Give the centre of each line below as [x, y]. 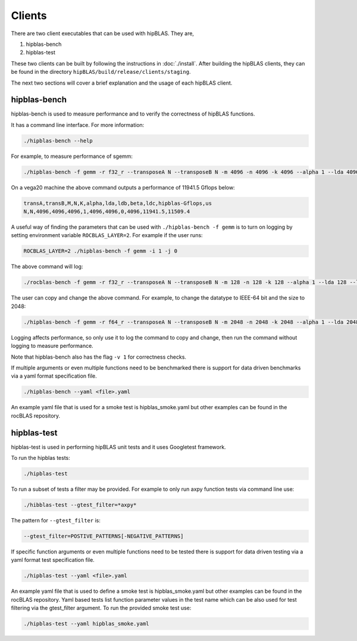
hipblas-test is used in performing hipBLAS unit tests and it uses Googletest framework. [118, 447]
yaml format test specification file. [53, 560]
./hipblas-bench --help [58, 141]
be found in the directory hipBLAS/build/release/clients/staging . [101, 72]
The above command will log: [47, 267]
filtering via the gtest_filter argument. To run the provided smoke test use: [101, 608]
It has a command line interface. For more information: [78, 125]
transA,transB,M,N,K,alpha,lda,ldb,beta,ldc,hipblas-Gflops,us [118, 203]
